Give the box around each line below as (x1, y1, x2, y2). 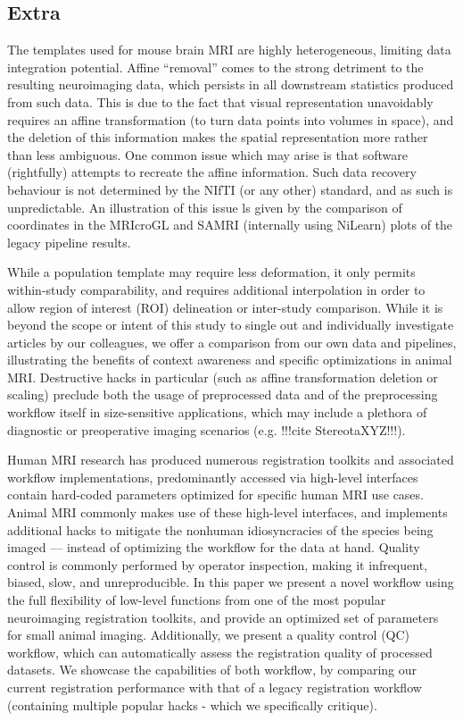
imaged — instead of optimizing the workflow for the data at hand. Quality (7, 538, 420, 557)
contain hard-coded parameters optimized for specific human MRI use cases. (7, 485, 424, 504)
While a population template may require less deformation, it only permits (7, 263, 416, 281)
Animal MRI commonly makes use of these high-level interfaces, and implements (7, 503, 448, 522)
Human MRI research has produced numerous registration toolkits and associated (7, 450, 454, 469)
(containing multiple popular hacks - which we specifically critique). (7, 695, 377, 714)
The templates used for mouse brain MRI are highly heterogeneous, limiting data (7, 40, 451, 59)
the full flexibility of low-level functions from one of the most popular (7, 591, 386, 609)
